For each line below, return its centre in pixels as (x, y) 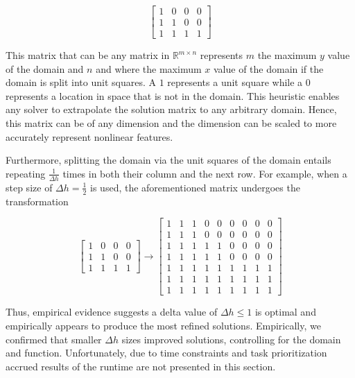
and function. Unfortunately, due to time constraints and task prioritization (166, 353)
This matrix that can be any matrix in (88, 55)
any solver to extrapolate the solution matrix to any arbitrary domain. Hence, (171, 109)
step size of (29, 187)
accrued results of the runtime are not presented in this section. (141, 366)
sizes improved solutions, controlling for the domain (231, 339)
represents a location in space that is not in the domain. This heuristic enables (173, 95)
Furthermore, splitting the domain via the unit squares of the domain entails (168, 160)
